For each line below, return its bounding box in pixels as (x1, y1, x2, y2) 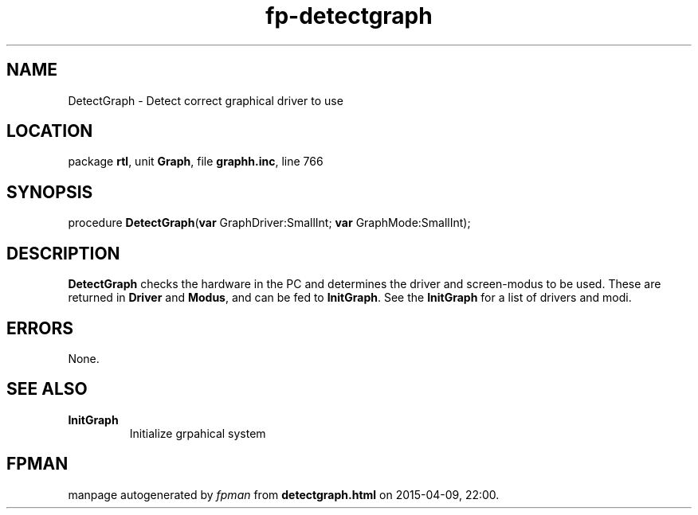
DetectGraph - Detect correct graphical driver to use (68, 93, 343, 107)
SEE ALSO (6, 379, 88, 400)
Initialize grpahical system (129, 426, 266, 440)
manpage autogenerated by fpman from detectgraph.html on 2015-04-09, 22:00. (68, 487, 500, 501)
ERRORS (6, 318, 74, 338)
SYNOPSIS (6, 181, 93, 202)
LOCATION (6, 121, 93, 142)
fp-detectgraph (265, 2, 433, 29)
